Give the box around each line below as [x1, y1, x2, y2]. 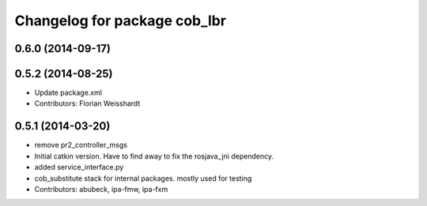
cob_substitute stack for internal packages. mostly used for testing [34, 174, 252, 183]
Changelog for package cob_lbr [14, 12, 227, 29]
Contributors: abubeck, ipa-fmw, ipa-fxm [34, 184, 168, 193]
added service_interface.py [34, 163, 124, 172]
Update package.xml [34, 88, 103, 98]
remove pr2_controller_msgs [34, 140, 128, 150]
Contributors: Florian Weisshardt [34, 99, 141, 108]
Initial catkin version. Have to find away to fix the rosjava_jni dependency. [34, 151, 274, 161]
